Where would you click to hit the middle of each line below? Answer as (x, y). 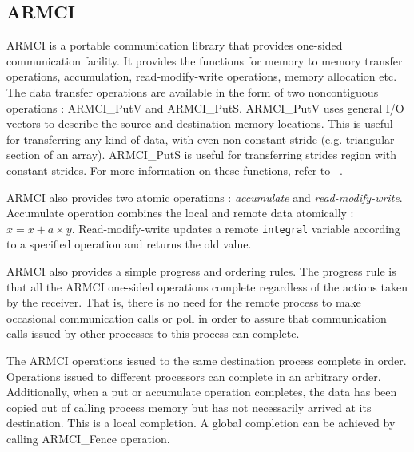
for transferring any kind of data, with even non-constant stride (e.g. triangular (201, 139)
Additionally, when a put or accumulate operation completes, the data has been (202, 392)
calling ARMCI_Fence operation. (88, 438)
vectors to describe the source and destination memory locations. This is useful (200, 123)
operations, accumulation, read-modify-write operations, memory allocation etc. (202, 76)
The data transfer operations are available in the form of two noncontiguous (193, 91)
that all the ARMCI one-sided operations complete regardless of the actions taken (207, 286)
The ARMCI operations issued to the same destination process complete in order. (207, 360)
